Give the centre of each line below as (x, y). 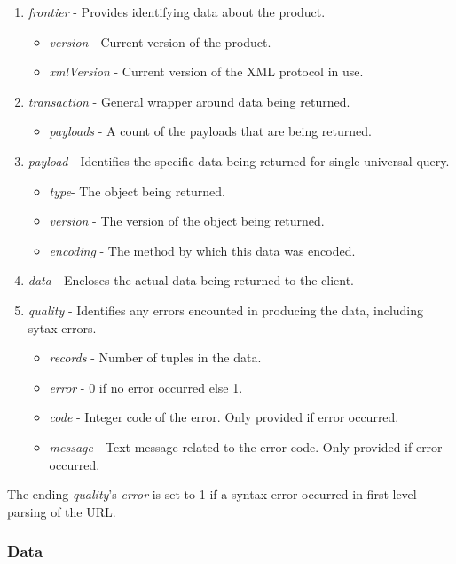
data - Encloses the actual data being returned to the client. (191, 280)
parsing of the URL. (62, 511)
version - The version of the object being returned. (187, 221)
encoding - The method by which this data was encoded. (202, 250)
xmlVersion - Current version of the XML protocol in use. (206, 71)
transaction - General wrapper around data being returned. (189, 101)
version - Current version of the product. (160, 41)
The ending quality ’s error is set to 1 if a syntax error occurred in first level (212, 494)
